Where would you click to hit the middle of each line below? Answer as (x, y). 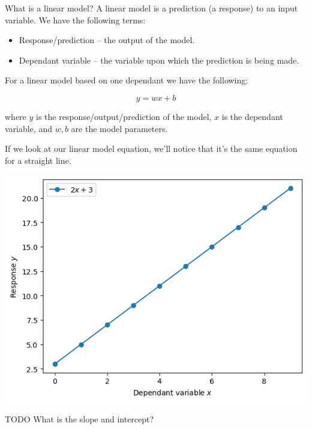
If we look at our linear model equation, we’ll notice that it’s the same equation (151, 148)
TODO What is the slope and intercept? (79, 419)
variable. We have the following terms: (75, 19)
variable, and (29, 128)
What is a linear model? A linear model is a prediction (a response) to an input (151, 8)
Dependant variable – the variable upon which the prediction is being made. (159, 60)
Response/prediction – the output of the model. (107, 40)
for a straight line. (38, 160)
